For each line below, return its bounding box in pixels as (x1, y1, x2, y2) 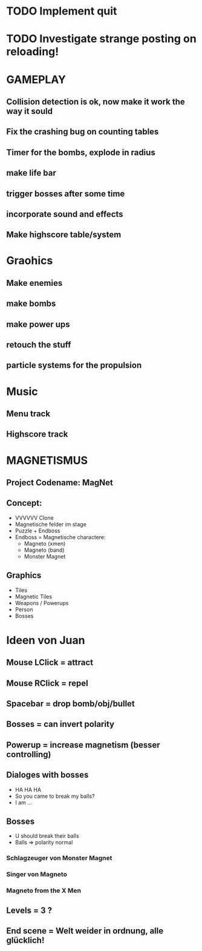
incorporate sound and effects (6, 209, 123, 219)
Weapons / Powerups (15, 599, 69, 606)
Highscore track (6, 429, 68, 440)
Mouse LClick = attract (6, 657, 94, 668)
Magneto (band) (24, 546, 65, 554)
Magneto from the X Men (6, 886, 82, 895)
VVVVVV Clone (15, 514, 54, 522)
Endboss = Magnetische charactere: (15, 533, 106, 540)
